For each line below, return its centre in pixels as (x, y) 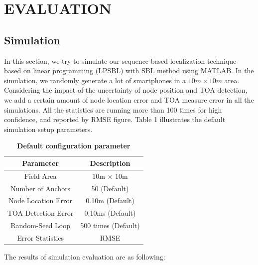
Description (110, 163)
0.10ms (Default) (110, 213)
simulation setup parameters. (48, 129)
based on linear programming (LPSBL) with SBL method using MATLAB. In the (129, 70)
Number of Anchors (41, 188)
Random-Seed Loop (41, 225)
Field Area (40, 176)
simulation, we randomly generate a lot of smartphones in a (95, 80)
